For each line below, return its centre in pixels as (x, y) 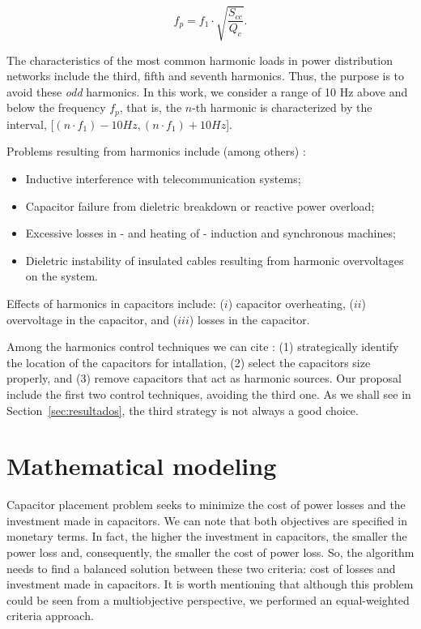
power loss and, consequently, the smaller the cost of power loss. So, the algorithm (210, 552)
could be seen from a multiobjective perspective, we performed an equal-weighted (208, 599)
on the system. (62, 276)
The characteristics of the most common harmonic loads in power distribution (200, 60)
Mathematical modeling (142, 466)
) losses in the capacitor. (249, 319)
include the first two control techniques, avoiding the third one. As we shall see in (209, 394)
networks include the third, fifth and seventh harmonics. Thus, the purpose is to (206, 76)
